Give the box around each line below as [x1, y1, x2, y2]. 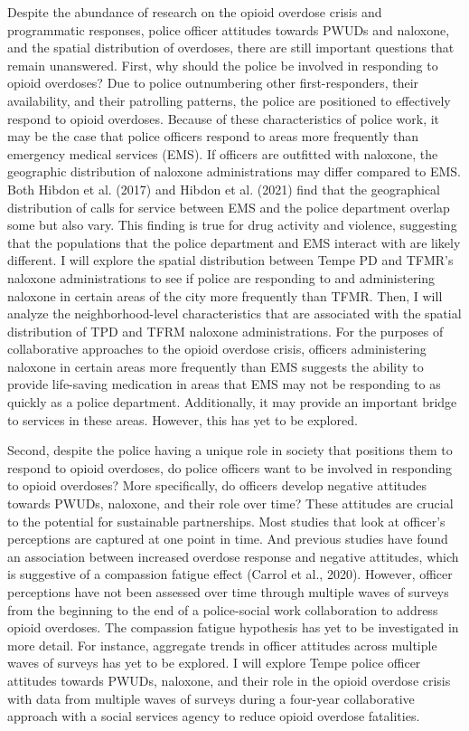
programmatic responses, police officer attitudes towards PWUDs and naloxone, [7, 20, 450, 39]
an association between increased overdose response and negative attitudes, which [7, 546, 459, 565]
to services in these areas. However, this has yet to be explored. [7, 410, 358, 429]
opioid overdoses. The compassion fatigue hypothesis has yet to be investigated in [7, 618, 459, 637]
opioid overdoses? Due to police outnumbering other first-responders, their [7, 73, 419, 92]
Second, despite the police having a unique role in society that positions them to [7, 441, 453, 460]
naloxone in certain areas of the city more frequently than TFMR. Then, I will [7, 286, 443, 305]
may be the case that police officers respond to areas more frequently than [7, 127, 419, 146]
